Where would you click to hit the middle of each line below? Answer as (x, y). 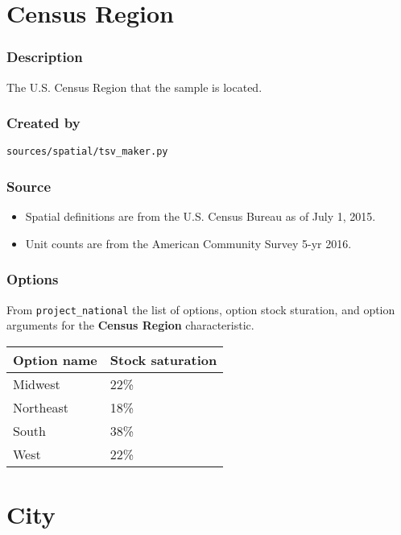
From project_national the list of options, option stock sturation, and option (201, 309)
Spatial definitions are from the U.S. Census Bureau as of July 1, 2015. (200, 216)
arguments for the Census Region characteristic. (130, 325)
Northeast (41, 407)
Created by (43, 123)
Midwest (37, 384)
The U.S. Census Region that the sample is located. (134, 87)
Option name (55, 359)
